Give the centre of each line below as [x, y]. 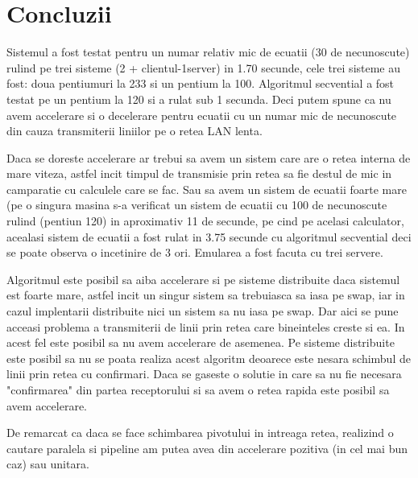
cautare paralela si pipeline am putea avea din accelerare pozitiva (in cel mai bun [207, 448]
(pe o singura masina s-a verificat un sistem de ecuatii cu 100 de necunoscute [197, 205]
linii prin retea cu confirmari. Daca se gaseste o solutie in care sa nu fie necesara [204, 374]
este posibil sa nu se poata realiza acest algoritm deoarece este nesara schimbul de [209, 358]
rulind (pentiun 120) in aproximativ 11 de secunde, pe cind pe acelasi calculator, [205, 221]
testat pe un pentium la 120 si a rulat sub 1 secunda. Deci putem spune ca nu [199, 99]
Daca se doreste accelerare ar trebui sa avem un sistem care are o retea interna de [209, 157]
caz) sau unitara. [48, 464]
